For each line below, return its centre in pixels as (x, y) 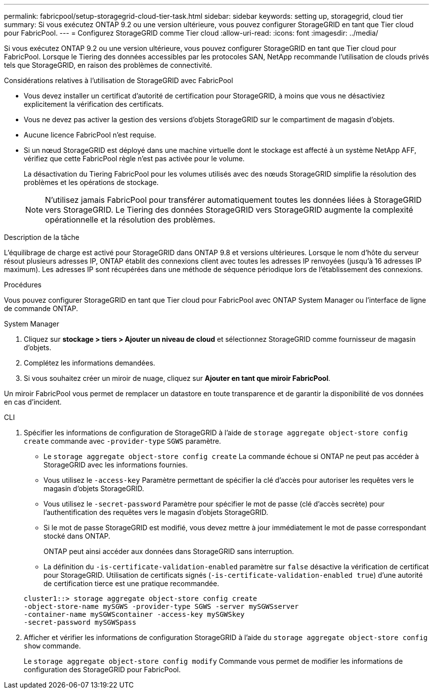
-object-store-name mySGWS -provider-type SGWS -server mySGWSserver (161, 606)
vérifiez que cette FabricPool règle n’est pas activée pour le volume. (134, 159)
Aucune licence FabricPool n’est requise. (90, 135)
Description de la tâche (42, 237)
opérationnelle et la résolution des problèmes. (130, 220)
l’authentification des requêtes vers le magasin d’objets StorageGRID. (156, 512)
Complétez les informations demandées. (89, 363)
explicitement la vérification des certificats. (94, 104)
